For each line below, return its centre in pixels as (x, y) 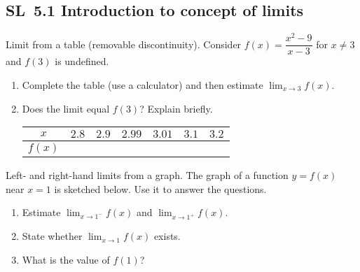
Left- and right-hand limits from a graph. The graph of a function (147, 175)
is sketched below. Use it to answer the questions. (160, 188)
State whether (52, 236)
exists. (167, 236)
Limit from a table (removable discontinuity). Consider (124, 44)
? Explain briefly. (176, 108)
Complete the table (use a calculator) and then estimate (143, 84)
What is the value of (66, 259)
